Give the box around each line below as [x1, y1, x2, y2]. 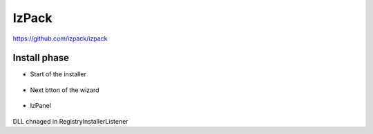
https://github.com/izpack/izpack [12, 34, 108, 43]
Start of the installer [30, 70, 86, 78]
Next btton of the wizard [30, 86, 99, 94]
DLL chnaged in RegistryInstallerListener [12, 117, 128, 125]
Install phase [12, 52, 69, 64]
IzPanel [30, 102, 52, 110]
